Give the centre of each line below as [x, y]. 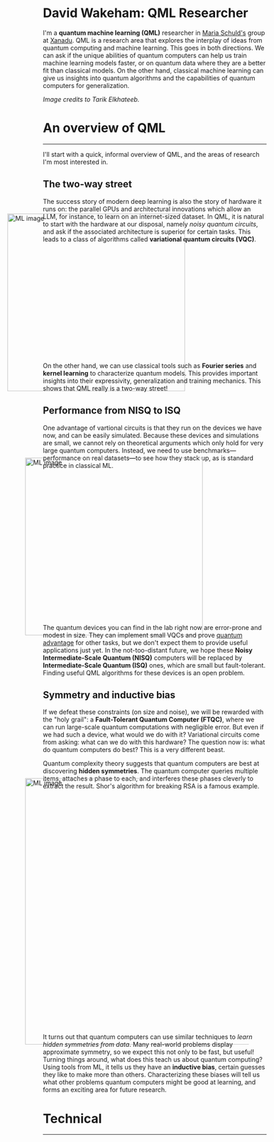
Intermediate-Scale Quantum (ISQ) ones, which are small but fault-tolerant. [154, 665]
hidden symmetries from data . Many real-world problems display [138, 1045]
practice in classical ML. [78, 465]
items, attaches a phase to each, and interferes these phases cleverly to [148, 778]
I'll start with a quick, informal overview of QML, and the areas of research [151, 154]
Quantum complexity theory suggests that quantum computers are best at [151, 763]
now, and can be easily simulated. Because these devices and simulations [151, 435]
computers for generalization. [86, 85]
